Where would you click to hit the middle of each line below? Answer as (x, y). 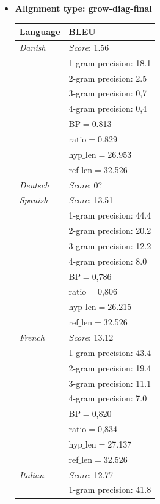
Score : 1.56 (89, 47)
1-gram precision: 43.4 (110, 352)
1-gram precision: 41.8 (110, 490)
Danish (32, 47)
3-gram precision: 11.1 (110, 383)
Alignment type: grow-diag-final (83, 8)
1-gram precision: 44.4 (110, 215)
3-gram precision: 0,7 (108, 93)
